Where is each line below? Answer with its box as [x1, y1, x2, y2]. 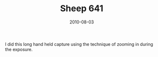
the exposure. [5, 46, 33, 52]
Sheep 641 [60, 3, 104, 14]
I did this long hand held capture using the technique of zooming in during [5, 41, 153, 47]
